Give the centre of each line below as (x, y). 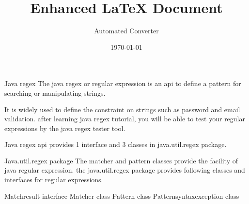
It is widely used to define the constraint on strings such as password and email (122, 109)
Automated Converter (126, 31)
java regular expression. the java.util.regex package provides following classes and (125, 170)
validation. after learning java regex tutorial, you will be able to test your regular (125, 119)
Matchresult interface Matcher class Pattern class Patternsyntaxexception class (122, 196)
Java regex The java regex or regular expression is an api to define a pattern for (123, 83)
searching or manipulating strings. (55, 93)
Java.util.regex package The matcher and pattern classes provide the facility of (121, 160)
